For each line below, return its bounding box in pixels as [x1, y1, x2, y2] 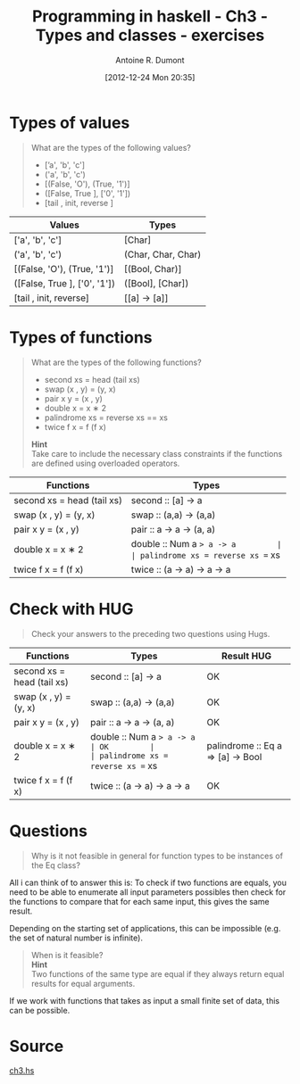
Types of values [9, 112, 130, 133]
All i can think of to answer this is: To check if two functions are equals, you [9, 877, 287, 888]
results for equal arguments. [30, 978, 136, 989]
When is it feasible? [30, 949, 104, 960]
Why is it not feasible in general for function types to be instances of [30, 850, 284, 861]
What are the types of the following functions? [30, 357, 203, 368]
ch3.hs [9, 1065, 35, 1076]
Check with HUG [9, 599, 134, 619]
